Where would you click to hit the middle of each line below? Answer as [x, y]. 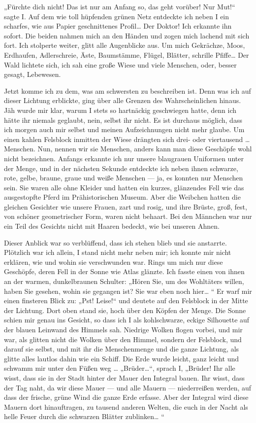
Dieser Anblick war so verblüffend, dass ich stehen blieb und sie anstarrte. [115, 242]
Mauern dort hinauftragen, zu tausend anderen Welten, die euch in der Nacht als [126, 406]
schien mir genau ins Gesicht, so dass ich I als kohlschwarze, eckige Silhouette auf [127, 320]
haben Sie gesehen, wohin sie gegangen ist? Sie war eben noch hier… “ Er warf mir [128, 291]
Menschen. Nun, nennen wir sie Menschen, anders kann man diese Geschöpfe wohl [128, 149]
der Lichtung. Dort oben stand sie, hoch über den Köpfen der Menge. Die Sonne [125, 310]
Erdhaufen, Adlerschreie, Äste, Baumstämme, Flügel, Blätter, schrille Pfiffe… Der [127, 54]
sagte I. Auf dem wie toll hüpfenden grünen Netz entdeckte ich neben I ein [117, 16]
